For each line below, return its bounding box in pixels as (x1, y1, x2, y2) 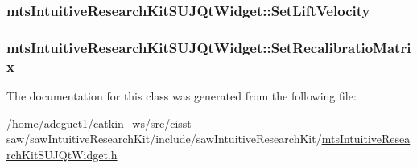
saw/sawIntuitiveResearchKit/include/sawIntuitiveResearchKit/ (6, 130, 322, 147)
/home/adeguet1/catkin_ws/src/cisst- (6, 114, 196, 131)
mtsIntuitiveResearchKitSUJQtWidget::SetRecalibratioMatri (6, 37, 411, 57)
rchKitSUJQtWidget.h (6, 145, 118, 162)
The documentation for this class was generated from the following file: (6, 87, 357, 104)
